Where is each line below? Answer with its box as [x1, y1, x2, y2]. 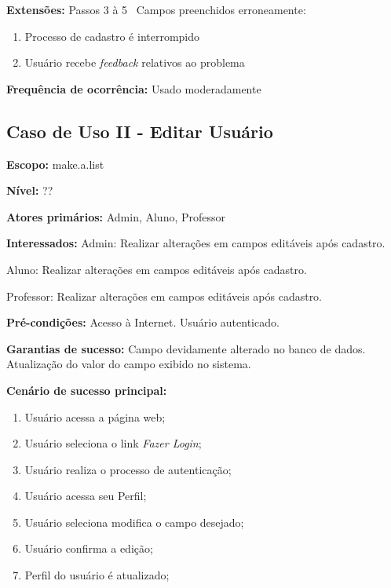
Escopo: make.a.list [6, 155, 104, 172]
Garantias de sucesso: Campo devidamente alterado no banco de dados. [6, 340, 366, 356]
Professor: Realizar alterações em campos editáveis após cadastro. [6, 287, 323, 304]
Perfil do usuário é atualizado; [24, 567, 170, 583]
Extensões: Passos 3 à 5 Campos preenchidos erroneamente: [6, 2, 306, 17]
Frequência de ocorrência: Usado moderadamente [6, 80, 261, 97]
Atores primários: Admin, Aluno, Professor [6, 208, 226, 225]
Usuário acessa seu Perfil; [24, 488, 147, 504]
